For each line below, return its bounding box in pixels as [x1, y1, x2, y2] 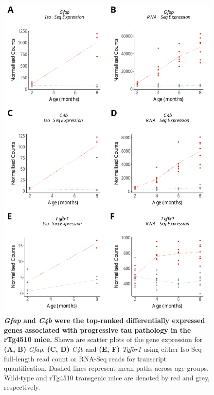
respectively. [4, 382, 40, 392]
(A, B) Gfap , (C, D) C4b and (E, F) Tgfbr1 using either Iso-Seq [4, 343, 202, 354]
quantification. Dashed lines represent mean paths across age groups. [4, 363, 209, 373]
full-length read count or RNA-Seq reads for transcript [4, 353, 167, 363]
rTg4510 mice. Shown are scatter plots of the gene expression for [4, 334, 203, 344]
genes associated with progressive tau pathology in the [4, 324, 191, 335]
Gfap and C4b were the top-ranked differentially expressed [4, 315, 205, 325]
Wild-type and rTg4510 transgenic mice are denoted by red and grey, [4, 372, 210, 382]
